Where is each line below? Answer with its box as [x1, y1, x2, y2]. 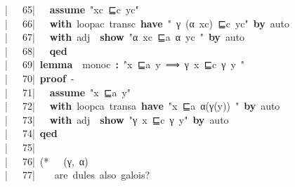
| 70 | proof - [5, 70, 74, 85]
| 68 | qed [5, 43, 67, 58]
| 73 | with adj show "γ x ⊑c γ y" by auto [5, 112, 229, 127]
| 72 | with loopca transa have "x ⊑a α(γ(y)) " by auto [5, 98, 280, 113]
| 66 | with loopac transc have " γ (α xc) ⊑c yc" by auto [5, 15, 289, 30]
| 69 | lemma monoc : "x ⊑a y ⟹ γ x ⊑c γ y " [5, 57, 245, 72]
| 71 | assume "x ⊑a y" [5, 84, 131, 99]
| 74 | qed [5, 126, 58, 141]
